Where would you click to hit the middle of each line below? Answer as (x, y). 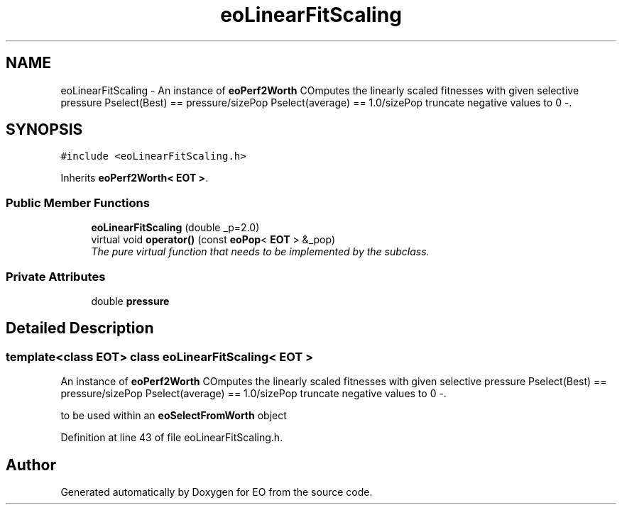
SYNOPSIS (44, 130)
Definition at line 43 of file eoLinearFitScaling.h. (172, 438)
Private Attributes (56, 276)
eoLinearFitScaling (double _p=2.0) (175, 228)
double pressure (130, 301)
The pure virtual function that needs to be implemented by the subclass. (260, 252)
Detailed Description (80, 328)
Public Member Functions (78, 203)
